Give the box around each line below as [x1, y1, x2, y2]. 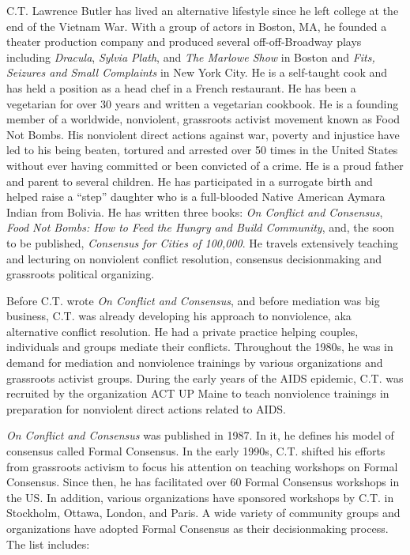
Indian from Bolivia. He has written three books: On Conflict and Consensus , [6, 203, 383, 220]
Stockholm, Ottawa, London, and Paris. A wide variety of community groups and [6, 504, 401, 521]
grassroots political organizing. [6, 266, 155, 282]
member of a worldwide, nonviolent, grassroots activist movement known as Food [6, 111, 401, 127]
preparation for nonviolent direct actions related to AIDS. [6, 400, 287, 417]
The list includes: [6, 535, 90, 552]
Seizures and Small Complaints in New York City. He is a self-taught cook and [6, 64, 388, 81]
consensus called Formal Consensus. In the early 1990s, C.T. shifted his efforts [6, 443, 386, 459]
